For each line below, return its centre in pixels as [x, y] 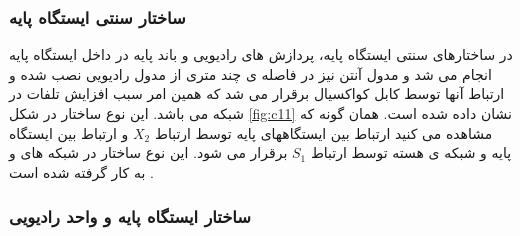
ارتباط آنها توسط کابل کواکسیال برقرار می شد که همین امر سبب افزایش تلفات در [257, 93]
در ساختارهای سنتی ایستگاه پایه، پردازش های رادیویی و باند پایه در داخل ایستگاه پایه [261, 54]
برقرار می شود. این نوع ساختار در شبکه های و [148, 152]
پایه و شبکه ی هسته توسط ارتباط [411, 152]
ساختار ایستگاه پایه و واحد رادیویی [130, 216]
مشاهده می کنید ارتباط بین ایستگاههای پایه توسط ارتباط [323, 132]
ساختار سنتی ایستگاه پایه [97, 16]
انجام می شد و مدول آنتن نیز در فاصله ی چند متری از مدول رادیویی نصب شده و [250, 73]
